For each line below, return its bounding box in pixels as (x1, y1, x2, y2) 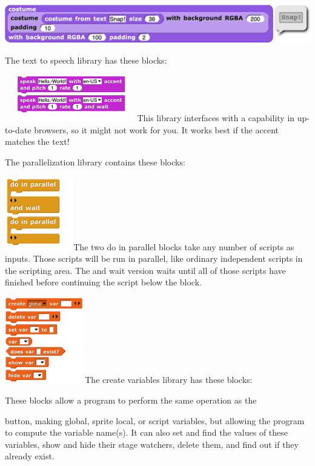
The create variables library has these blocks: (85, 373, 253, 386)
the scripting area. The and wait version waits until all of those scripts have (5, 264, 286, 276)
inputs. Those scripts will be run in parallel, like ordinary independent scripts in (5, 252, 303, 265)
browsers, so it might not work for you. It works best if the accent (34, 123, 279, 136)
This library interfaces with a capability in (137, 112, 295, 124)
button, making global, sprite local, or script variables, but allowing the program (5, 414, 305, 427)
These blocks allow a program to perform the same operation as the (5, 393, 257, 406)
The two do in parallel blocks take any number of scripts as (73, 240, 294, 253)
